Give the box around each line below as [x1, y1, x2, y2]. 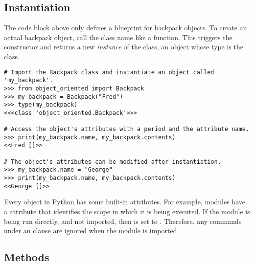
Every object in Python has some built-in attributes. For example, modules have [4, 197, 245, 207]
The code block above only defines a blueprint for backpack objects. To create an [4, 22, 247, 33]
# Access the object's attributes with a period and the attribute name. [4, 126, 250, 133]
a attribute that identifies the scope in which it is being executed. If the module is [4, 206, 250, 217]
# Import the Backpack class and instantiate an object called [4, 68, 214, 76]
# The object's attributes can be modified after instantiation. [4, 158, 221, 165]
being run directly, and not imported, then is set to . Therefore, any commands [4, 216, 242, 226]
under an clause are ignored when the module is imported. [4, 225, 179, 236]
